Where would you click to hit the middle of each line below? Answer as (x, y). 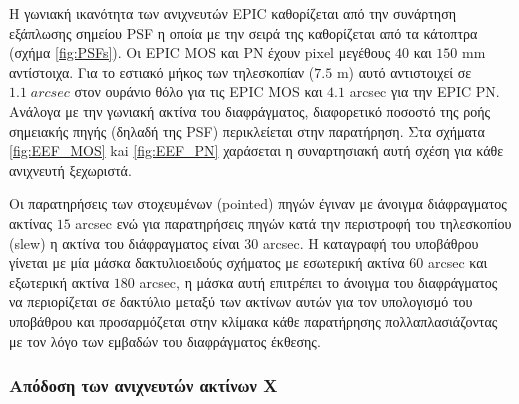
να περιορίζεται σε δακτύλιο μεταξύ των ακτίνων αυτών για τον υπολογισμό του (241, 301)
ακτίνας (30, 222)
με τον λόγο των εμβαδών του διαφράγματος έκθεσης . (165, 340)
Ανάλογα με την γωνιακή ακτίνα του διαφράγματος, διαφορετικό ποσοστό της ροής (250, 110)
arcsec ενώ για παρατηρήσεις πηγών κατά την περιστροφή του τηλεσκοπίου (293, 222)
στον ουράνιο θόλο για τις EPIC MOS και (198, 91)
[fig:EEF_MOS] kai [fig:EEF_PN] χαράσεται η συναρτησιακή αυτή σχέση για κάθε (256, 150)
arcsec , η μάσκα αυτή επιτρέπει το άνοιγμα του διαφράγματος (318, 281)
